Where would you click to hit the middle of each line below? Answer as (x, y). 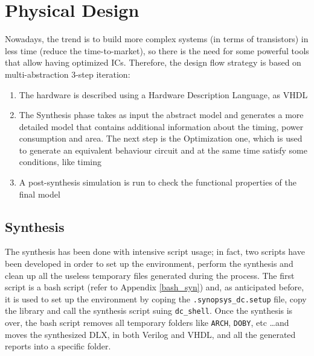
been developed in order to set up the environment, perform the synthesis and (149, 264)
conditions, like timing (60, 162)
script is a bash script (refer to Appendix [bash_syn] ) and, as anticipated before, (155, 287)
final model (40, 194)
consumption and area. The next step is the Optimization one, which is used (161, 138)
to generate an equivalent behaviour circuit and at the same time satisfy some (163, 150)
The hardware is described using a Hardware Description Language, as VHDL (163, 94)
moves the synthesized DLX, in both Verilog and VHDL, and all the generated (150, 334)
